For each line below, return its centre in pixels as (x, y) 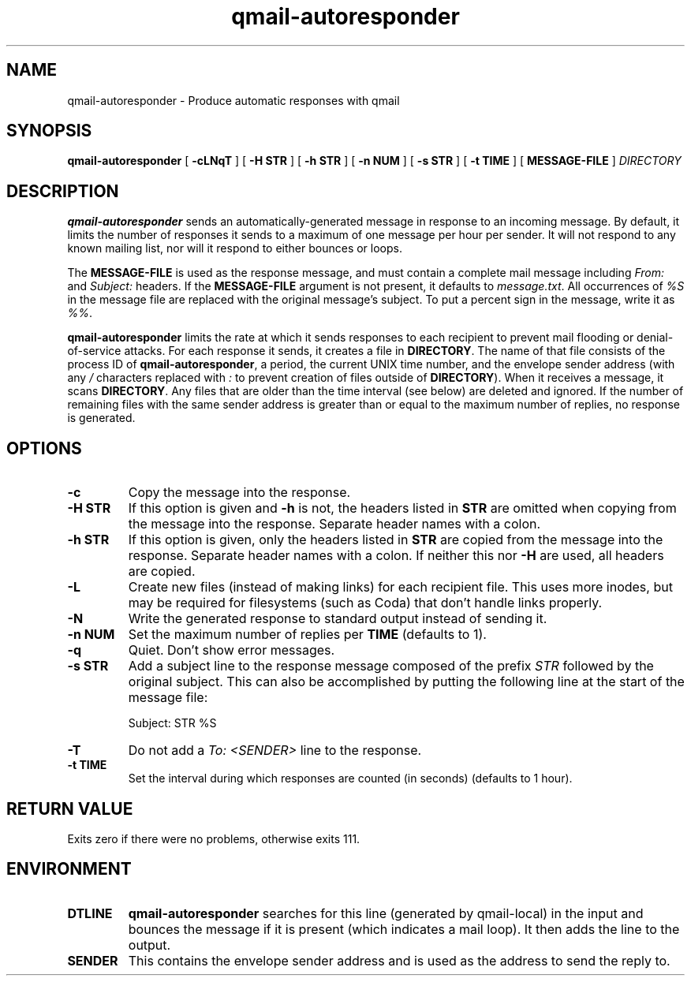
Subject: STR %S (172, 723)
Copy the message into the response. (239, 493)
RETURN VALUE (70, 808)
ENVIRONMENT (69, 869)
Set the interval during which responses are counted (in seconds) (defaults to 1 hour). (350, 779)
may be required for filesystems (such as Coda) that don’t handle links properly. (365, 603)
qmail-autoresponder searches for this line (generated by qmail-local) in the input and (386, 913)
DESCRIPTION (63, 191)
